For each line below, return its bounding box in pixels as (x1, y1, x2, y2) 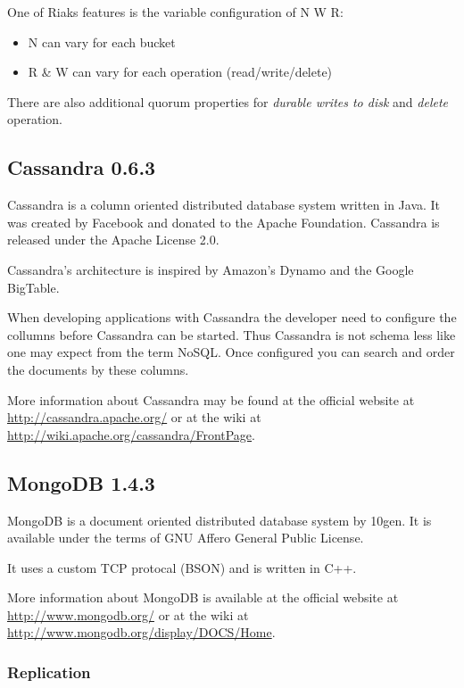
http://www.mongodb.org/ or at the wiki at (7, 605, 249, 624)
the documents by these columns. (7, 360, 189, 378)
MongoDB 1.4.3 (7, 468, 155, 496)
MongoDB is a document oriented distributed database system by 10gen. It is (7, 510, 432, 529)
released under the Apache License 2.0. (7, 230, 220, 249)
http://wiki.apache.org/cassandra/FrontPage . (7, 425, 255, 443)
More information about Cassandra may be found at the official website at (7, 390, 415, 409)
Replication (7, 660, 91, 683)
